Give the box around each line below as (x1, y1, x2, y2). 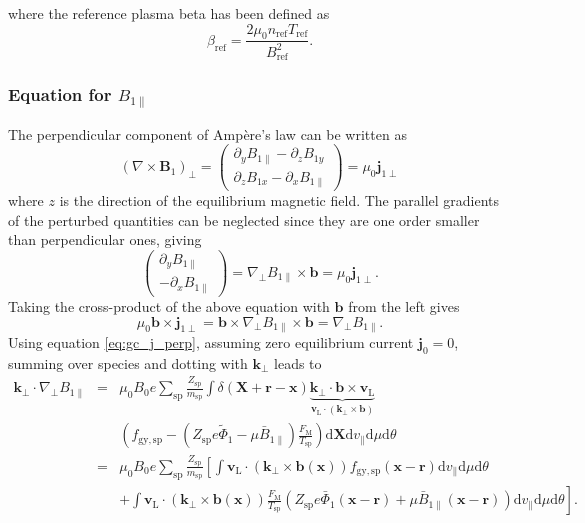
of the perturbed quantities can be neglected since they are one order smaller (8, 209, 480, 230)
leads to (274, 352, 322, 373)
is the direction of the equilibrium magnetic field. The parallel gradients (59, 190, 500, 211)
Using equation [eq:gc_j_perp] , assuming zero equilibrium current (8, 332, 414, 353)
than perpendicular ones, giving (8, 229, 202, 250)
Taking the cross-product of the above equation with (8, 295, 330, 316)
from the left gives (348, 295, 460, 316)
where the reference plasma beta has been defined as (8, 3, 330, 23)
